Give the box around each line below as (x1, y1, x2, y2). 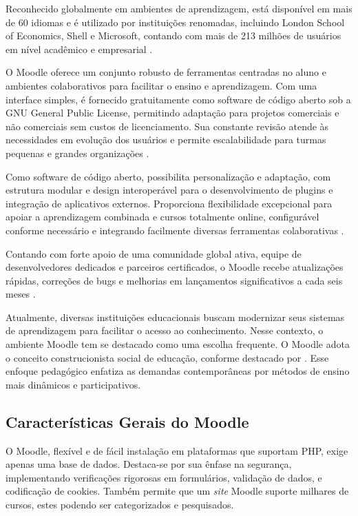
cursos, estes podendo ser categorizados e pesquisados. (6, 497, 234, 512)
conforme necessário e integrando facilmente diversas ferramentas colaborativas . (6, 223, 344, 237)
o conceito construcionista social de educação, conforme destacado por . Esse (6, 350, 329, 364)
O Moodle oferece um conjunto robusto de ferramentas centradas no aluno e (6, 65, 326, 79)
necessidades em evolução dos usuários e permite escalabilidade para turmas (6, 132, 326, 147)
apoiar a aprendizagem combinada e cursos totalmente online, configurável (6, 209, 319, 224)
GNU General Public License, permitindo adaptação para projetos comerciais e (6, 105, 339, 120)
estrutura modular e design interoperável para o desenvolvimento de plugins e (6, 183, 333, 197)
